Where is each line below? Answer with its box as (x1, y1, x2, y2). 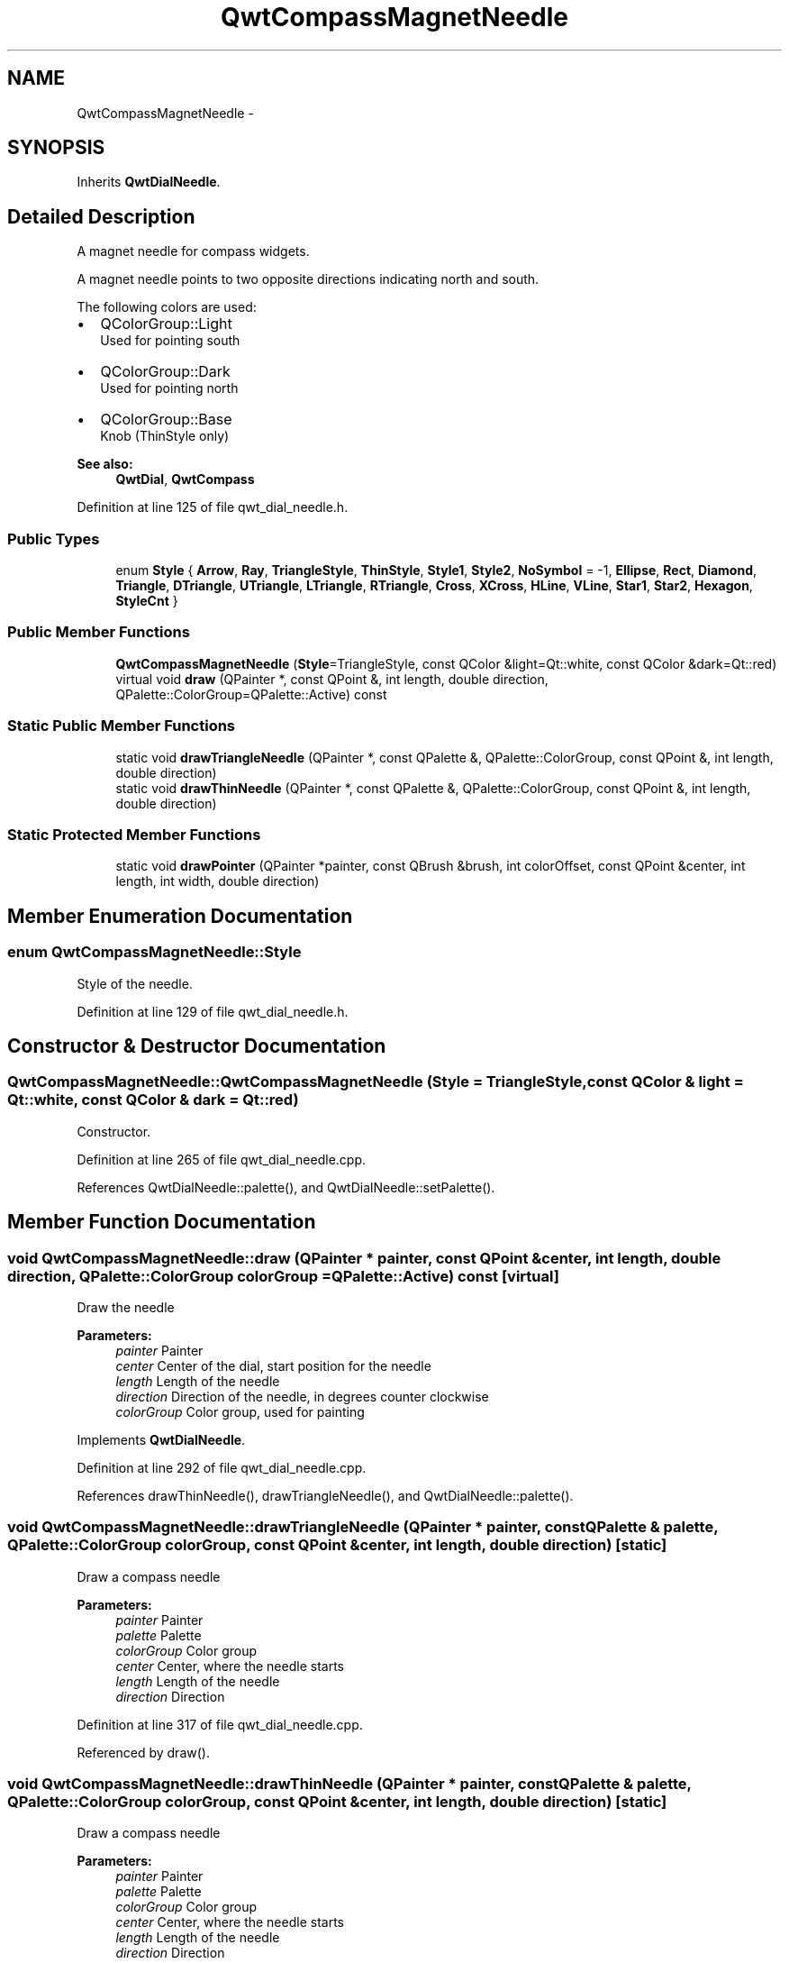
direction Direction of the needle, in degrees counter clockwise (115, 1388, 489, 1404)
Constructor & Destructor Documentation (7, 1034, 386, 1057)
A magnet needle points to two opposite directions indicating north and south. (77, 271, 540, 288)
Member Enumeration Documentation (7, 904, 353, 927)
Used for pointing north (100, 380, 239, 397)
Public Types (7, 529, 100, 548)
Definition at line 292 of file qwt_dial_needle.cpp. (77, 1459, 367, 1475)
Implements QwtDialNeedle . (77, 1431, 246, 1447)
